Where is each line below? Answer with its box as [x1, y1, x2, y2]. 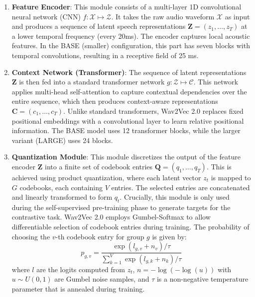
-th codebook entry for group [55, 231, 144, 241]
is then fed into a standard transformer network [19, 76, 165, 87]
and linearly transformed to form [11, 192, 113, 202]
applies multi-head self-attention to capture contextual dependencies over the [11, 86, 247, 96]
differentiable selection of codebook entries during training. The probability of [11, 222, 250, 232]
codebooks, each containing [19, 182, 103, 192]
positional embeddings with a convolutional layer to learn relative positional [11, 115, 244, 126]
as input [225, 11, 250, 21]
